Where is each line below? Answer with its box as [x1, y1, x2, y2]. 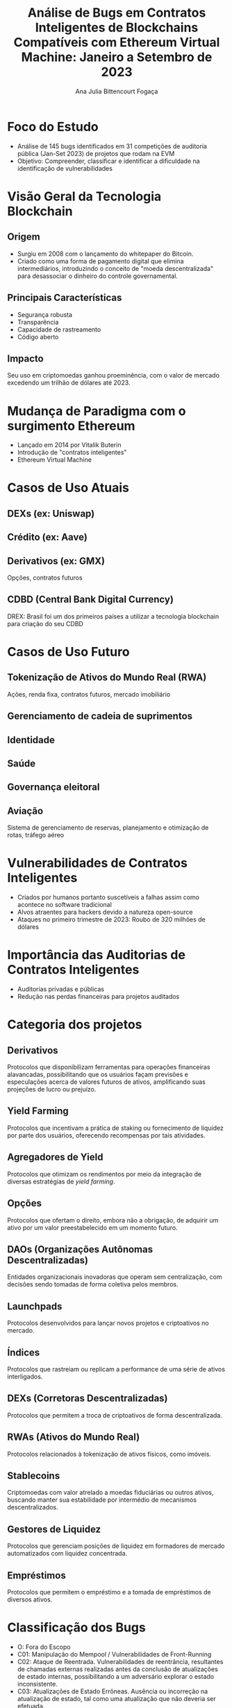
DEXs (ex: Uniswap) [7, 507, 95, 520]
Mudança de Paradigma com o [7, 403, 186, 419]
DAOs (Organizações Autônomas [7, 1243, 154, 1255]
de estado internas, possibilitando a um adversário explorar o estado [17, 1672, 214, 1680]
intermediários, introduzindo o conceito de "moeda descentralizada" [17, 264, 214, 272]
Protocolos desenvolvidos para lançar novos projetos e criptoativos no [7, 1319, 210, 1328]
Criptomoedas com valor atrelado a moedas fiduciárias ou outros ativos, [7, 1489, 214, 1497]
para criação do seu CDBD [7, 619, 83, 628]
